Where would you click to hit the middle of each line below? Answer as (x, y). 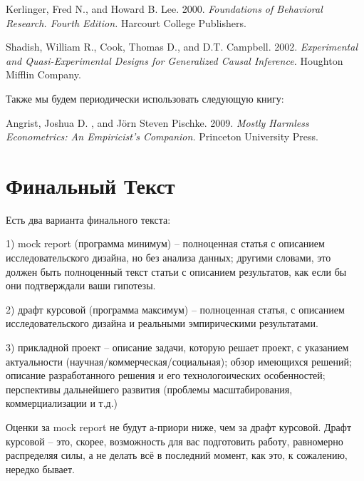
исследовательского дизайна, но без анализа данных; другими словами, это (168, 258)
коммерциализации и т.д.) (62, 403)
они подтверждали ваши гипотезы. (81, 285)
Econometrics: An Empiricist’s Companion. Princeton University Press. (162, 136)
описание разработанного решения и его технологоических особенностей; (166, 375)
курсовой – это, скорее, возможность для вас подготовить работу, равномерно (175, 441)
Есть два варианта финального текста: (88, 219)
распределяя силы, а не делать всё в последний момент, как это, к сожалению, (177, 455)
